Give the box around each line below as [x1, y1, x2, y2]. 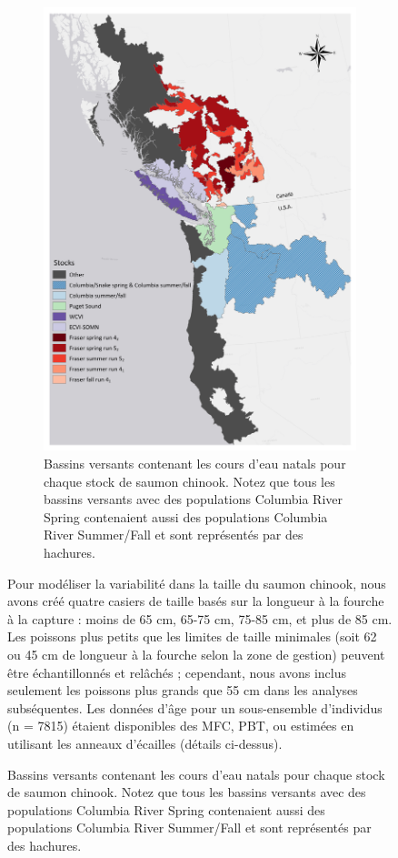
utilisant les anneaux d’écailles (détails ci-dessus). [7, 733, 283, 752]
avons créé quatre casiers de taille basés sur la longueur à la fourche [7, 591, 384, 611]
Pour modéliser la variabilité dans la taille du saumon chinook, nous [7, 573, 386, 592]
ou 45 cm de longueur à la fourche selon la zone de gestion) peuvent [7, 644, 385, 663]
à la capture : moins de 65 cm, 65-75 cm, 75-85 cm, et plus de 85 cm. [7, 609, 393, 628]
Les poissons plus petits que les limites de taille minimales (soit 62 [7, 627, 377, 646]
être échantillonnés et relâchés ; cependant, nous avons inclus [7, 662, 346, 681]
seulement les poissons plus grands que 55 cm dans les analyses [7, 681, 358, 700]
